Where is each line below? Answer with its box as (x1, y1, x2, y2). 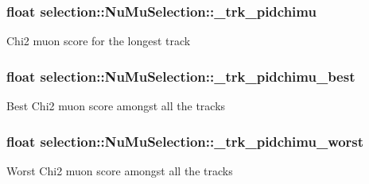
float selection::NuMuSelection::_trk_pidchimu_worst (6, 131, 364, 151)
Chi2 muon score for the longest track (6, 33, 191, 49)
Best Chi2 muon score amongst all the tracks (6, 98, 226, 114)
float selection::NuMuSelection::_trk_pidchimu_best (6, 66, 355, 86)
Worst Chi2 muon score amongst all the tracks (6, 162, 233, 178)
